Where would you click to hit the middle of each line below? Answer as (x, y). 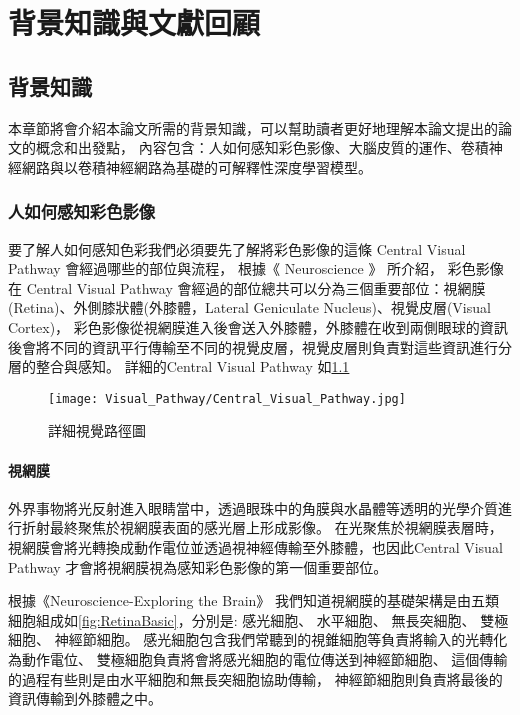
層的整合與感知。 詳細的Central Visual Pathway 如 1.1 (179, 366)
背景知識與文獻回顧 (134, 22)
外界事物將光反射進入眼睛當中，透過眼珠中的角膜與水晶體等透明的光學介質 (253, 507)
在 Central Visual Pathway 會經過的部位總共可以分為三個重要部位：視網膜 (247, 287)
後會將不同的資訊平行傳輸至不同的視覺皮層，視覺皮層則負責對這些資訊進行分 (260, 346)
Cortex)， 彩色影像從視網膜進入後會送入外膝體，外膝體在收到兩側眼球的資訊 (258, 326)
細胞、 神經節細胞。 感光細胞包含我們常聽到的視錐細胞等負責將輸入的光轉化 (258, 639)
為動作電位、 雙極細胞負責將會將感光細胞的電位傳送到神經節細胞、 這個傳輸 (258, 658)
